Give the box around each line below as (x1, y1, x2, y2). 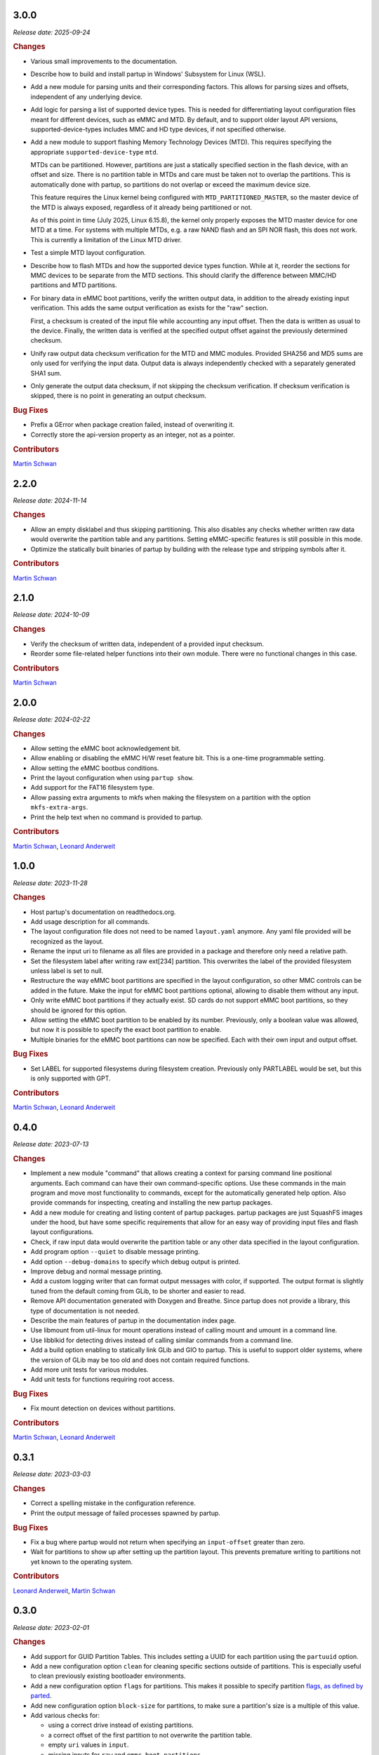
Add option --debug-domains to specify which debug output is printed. (30, 1257, 241, 1266)
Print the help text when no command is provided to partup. (30, 813, 204, 821)
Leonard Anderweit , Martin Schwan (13, 1587, 116, 1595)
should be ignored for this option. (30, 1006, 127, 1014)
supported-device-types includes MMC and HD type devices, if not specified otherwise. (30, 125, 286, 133)
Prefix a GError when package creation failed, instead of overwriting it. (30, 420, 235, 429)
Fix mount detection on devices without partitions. (30, 1404, 175, 1412)
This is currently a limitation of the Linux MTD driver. (30, 235, 182, 244)
